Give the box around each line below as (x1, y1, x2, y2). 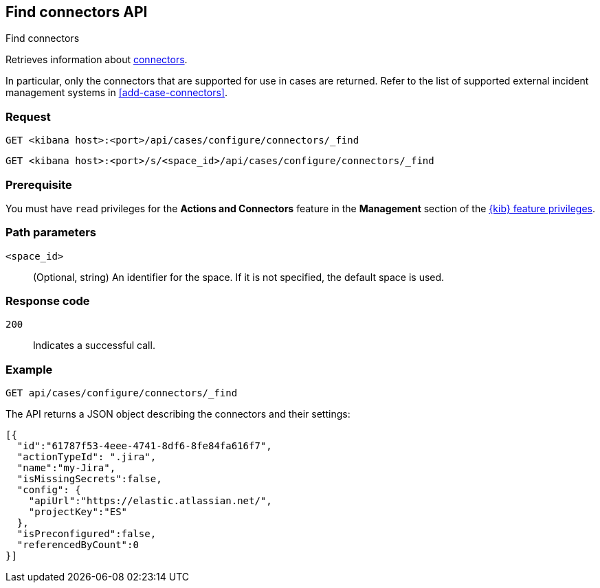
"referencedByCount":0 (16, 539, 139, 551)
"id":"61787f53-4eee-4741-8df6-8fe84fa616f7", (16, 440, 272, 452)
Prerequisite (5, 177, 72, 192)
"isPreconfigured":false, (16, 528, 157, 540)
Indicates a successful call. (33, 339, 155, 352)
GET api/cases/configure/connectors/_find (5, 387, 238, 399)
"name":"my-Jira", (16, 462, 116, 474)
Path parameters (5, 225, 96, 240)
